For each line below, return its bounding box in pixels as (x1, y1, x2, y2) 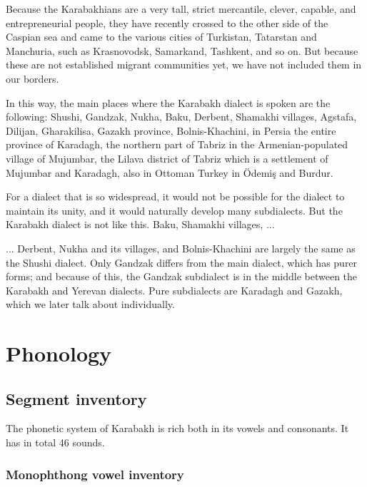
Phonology (6, 339, 112, 368)
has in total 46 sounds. (6, 435, 105, 450)
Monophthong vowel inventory (6, 465, 184, 483)
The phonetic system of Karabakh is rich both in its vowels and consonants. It (6, 421, 349, 436)
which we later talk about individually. (6, 297, 175, 312)
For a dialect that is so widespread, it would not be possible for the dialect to (6, 189, 345, 204)
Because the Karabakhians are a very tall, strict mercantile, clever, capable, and (6, 1, 356, 16)
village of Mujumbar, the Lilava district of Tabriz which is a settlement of (6, 150, 328, 165)
